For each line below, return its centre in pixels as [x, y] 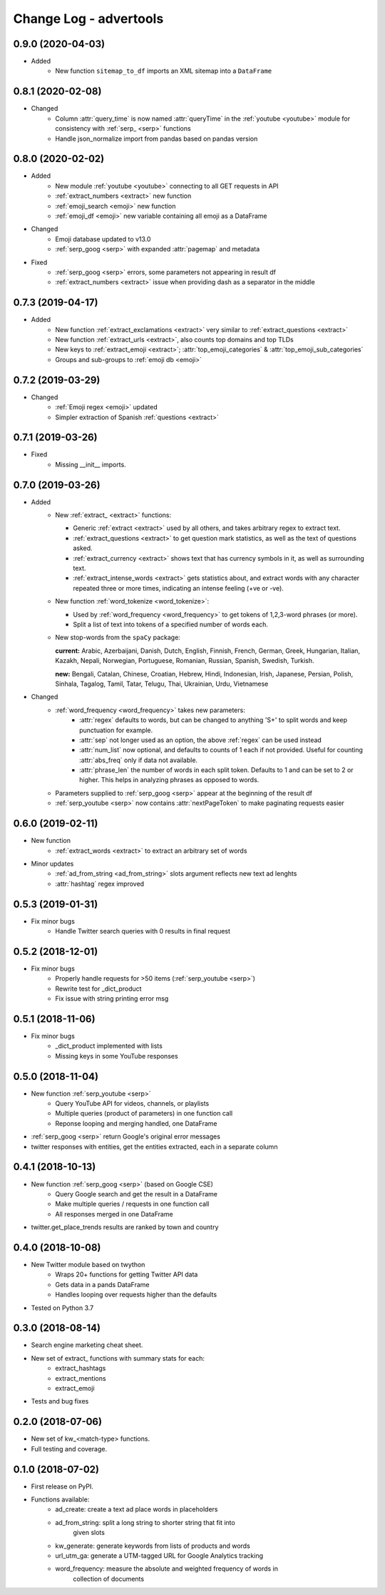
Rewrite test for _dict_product [98, 989]
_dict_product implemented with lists [109, 1046]
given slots [89, 1533]
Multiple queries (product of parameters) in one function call [144, 1114]
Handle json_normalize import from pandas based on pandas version [156, 139]
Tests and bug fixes [60, 1401]
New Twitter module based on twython [88, 1265]
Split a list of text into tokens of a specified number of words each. [171, 624]
